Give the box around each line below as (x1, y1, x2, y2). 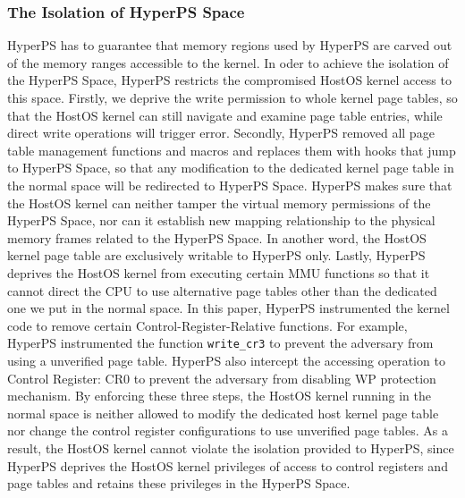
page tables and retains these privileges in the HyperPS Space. (7, 474, 351, 493)
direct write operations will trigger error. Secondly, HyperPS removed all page (7, 123, 435, 142)
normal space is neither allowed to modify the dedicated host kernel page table (7, 403, 439, 422)
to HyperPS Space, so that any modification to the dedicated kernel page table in (7, 158, 454, 177)
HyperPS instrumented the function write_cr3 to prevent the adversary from (7, 333, 434, 352)
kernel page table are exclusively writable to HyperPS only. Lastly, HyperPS (7, 246, 426, 265)
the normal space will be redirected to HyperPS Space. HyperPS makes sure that (7, 175, 452, 194)
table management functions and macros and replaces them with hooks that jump (7, 140, 456, 159)
